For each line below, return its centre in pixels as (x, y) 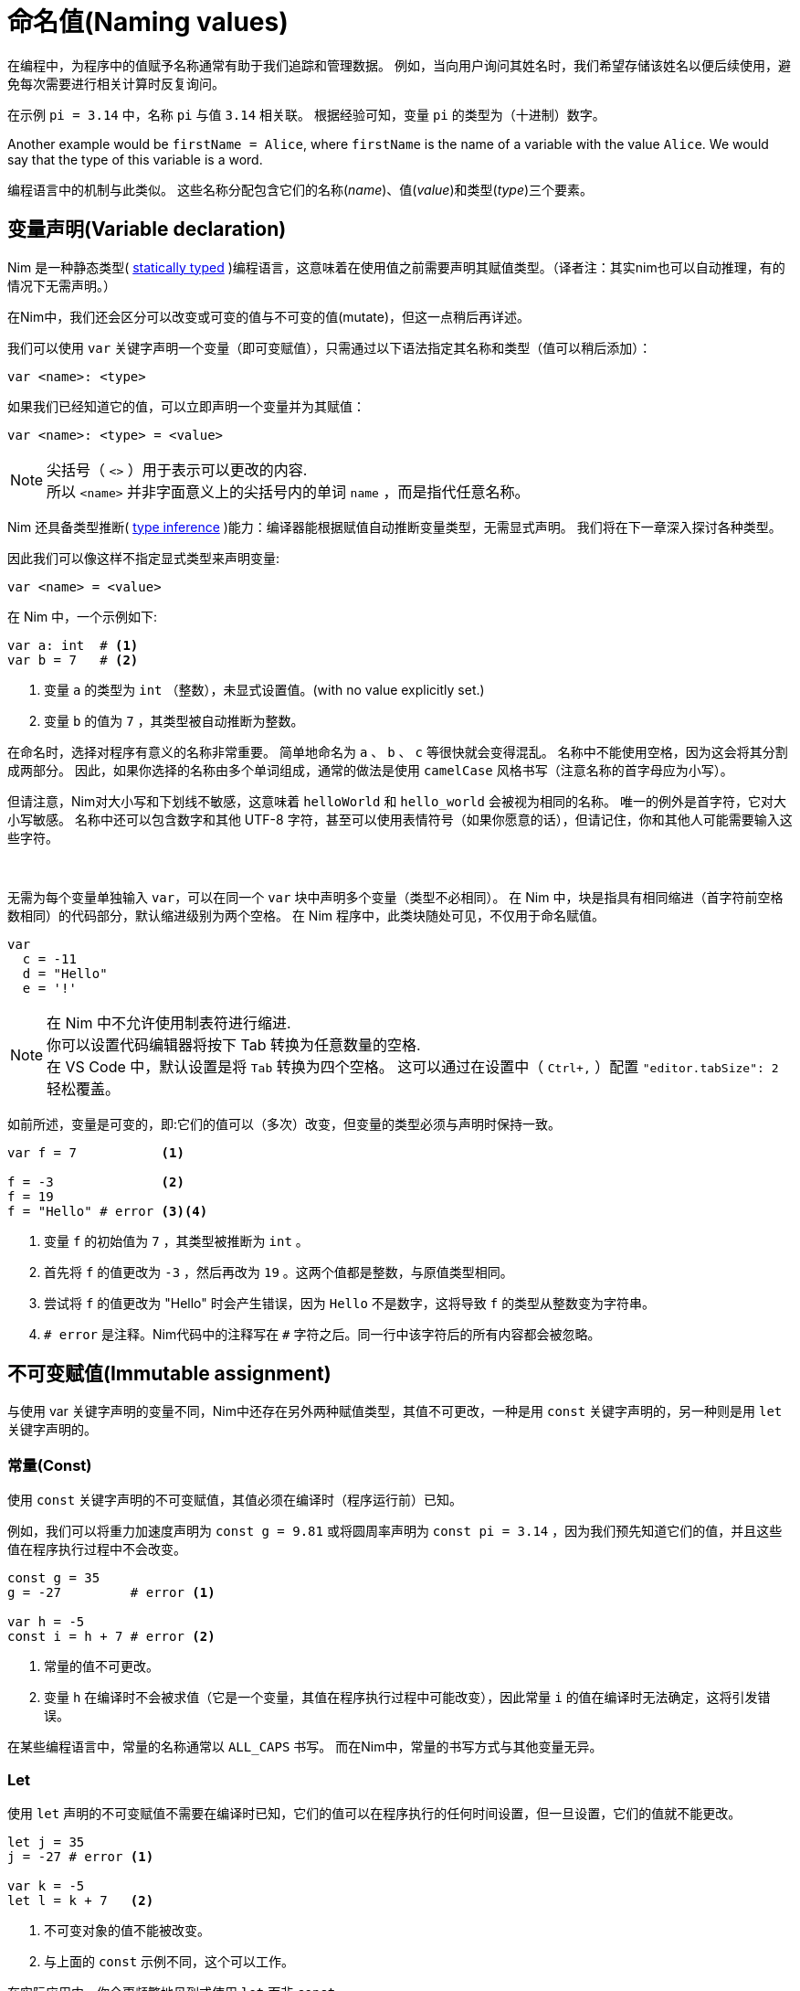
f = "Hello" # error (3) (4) (108, 1211)
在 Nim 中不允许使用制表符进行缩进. (169, 1022)
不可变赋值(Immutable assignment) (169, 1374)
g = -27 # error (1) (111, 1593)
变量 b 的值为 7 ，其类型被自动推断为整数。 (174, 720)
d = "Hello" (65, 973)
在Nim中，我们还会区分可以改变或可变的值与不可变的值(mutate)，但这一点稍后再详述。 (269, 316)
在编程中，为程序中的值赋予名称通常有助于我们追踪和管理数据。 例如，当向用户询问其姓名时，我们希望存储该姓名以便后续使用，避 (399, 65)
